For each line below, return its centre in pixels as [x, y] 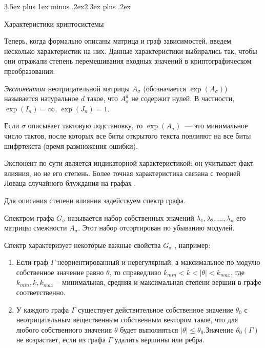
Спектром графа [29, 217]
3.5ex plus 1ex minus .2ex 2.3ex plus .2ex [67, 6]
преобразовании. [30, 71]
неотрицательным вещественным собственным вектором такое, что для [127, 320]
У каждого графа [43, 309]
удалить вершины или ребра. [159, 340]
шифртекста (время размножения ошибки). [71, 146]
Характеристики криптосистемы [54, 23]
